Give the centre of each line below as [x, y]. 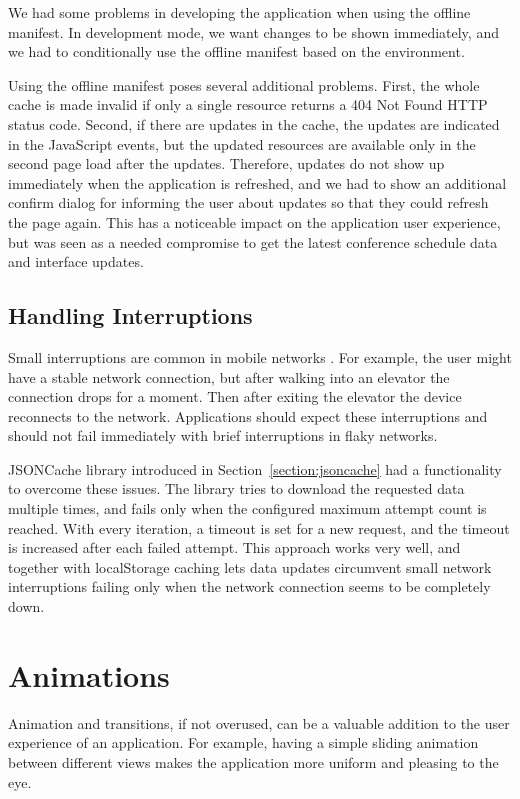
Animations [89, 674]
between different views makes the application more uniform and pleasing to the [253, 761]
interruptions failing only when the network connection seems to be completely [249, 586]
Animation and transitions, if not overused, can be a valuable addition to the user [259, 722]
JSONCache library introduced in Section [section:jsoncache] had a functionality [255, 468]
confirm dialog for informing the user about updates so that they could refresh [248, 202]
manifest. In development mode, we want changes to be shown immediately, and [253, 31]
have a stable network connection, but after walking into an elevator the [229, 376]
